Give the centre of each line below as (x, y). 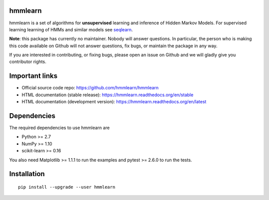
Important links (33, 76)
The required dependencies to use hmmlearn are (59, 128)
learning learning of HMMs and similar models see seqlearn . (71, 29)
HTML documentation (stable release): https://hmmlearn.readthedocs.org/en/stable (108, 95)
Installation (27, 174)
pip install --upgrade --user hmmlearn (67, 187)
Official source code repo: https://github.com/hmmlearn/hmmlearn (90, 88)
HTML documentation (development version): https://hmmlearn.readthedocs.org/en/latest (114, 102)
